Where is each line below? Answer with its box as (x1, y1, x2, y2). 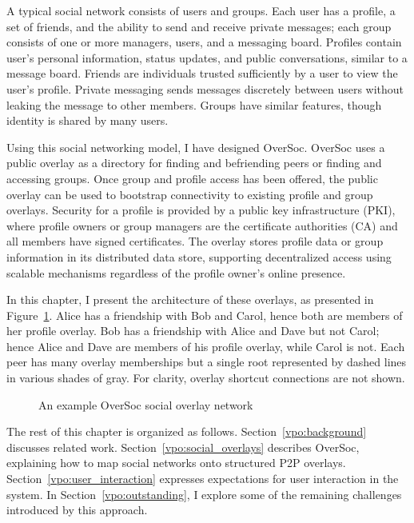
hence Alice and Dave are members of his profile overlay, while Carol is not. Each (6, 337, 405, 354)
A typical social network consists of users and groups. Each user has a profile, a (6, 2, 396, 18)
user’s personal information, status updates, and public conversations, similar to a (6, 49, 408, 66)
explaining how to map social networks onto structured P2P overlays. (6, 454, 346, 471)
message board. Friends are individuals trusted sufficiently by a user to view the (6, 65, 398, 82)
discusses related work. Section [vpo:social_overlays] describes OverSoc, (6, 438, 360, 455)
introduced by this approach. (6, 501, 148, 518)
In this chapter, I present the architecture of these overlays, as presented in (6, 291, 374, 308)
